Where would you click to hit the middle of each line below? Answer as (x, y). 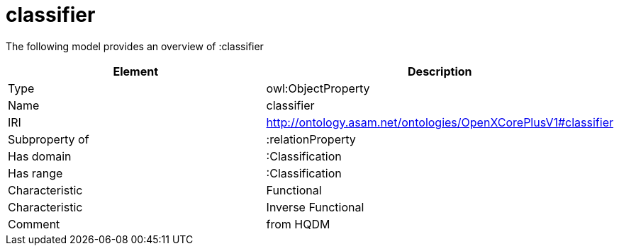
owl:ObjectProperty (318, 88)
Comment (34, 224)
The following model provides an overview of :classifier (135, 46)
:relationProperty (311, 139)
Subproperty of (49, 139)
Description (440, 71)
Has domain (40, 156)
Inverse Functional (315, 207)
